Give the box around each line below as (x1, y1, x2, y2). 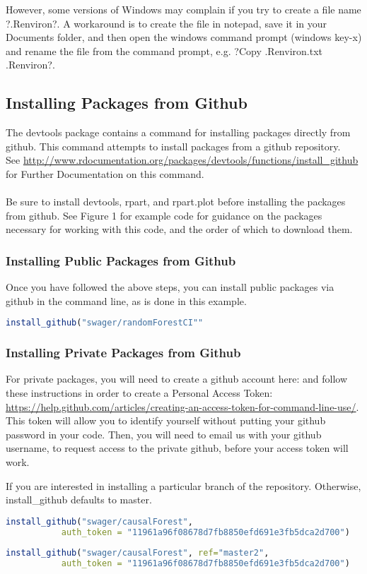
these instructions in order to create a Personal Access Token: (6, 385, 273, 400)
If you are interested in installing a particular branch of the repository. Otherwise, (6, 478, 361, 493)
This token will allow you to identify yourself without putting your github (6, 413, 326, 428)
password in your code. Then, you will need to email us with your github (6, 426, 322, 441)
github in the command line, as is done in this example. (6, 293, 247, 308)
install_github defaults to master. (6, 492, 152, 507)
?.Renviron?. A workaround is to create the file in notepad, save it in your (6, 16, 327, 30)
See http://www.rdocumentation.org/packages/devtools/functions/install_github (6, 153, 359, 167)
